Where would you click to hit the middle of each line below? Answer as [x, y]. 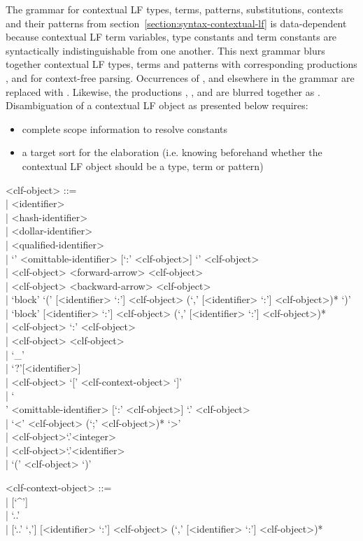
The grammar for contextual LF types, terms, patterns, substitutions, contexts [175, 9]
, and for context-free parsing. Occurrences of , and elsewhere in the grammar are [180, 77]
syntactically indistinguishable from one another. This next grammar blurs [165, 50]
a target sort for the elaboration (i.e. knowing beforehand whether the [172, 152]
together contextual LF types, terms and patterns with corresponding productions [181, 64]
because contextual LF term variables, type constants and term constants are [171, 37]
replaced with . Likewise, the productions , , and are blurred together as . [163, 91]
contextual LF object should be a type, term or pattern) [143, 166]
